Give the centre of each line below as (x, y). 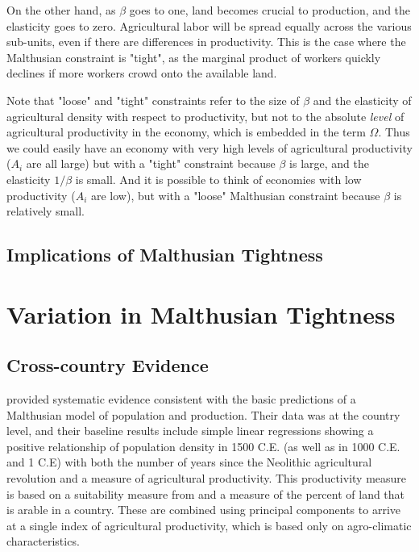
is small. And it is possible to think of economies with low (218, 179)
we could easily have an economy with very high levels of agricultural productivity (209, 147)
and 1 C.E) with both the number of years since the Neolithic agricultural (189, 462)
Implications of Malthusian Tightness (165, 255)
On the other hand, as (61, 10)
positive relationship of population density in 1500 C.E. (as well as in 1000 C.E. (203, 446)
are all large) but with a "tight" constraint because (151, 163)
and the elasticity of (362, 100)
